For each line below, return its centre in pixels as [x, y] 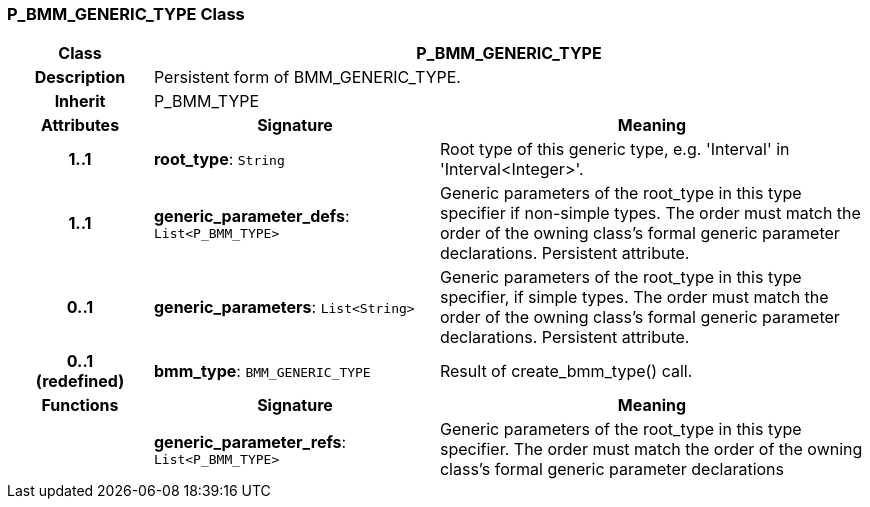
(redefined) [80, 381]
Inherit [80, 101]
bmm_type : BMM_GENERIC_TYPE [262, 371]
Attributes [80, 125]
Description [80, 77]
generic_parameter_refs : [250, 441]
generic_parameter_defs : [251, 215]
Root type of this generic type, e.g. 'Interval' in [614, 149]
